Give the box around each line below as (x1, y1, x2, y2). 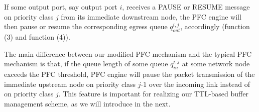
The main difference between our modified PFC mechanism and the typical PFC (4, 48, 252, 59)
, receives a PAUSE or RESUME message (122, 2, 250, 12)
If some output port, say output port (4, 2, 117, 12)
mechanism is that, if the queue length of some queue (4, 58, 168, 69)
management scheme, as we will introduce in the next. (4, 98, 171, 108)
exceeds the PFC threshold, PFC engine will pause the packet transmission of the (4, 68, 255, 79)
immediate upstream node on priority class (4, 78, 136, 89)
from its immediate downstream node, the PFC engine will (61, 11, 241, 22)
